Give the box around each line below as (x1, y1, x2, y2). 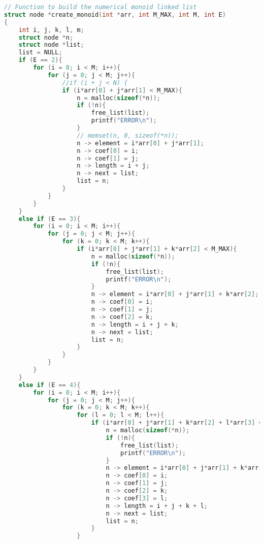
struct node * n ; (18, 34, 74, 41)
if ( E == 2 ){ (18, 56, 62, 64)
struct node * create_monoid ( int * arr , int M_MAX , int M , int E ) (4, 11, 226, 18)
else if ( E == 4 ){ (18, 381, 81, 389)
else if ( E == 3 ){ (18, 215, 81, 222)
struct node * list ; (18, 41, 84, 49)
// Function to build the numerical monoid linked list (4, 4, 197, 11)
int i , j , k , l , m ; (18, 26, 84, 34)
